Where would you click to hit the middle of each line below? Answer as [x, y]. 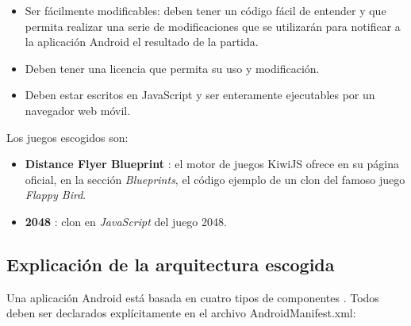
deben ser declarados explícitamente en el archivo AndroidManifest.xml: [181, 313]
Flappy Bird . [56, 195]
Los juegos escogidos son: [67, 137]
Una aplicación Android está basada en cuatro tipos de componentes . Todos [193, 297]
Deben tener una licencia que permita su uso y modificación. [172, 68]
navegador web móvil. [78, 110]
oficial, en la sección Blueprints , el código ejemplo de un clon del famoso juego [215, 179]
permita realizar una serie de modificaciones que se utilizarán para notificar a [213, 26]
